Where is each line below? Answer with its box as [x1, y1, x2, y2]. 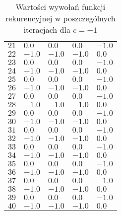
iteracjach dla [23, 24, 70, 35]
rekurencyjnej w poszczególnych [5, 12, 116, 24]
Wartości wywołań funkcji [15, 1, 106, 12]
